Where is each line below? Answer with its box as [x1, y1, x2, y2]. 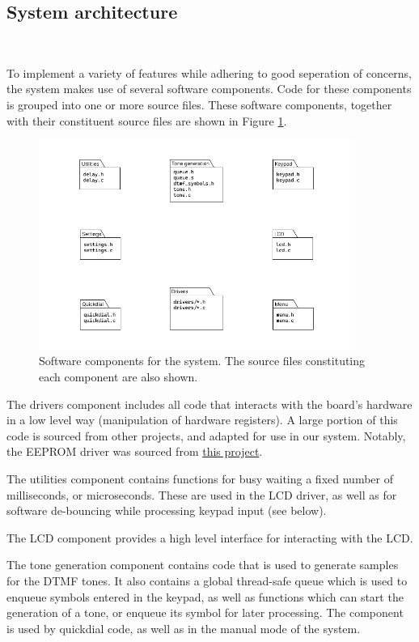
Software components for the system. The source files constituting [39, 352, 366, 369]
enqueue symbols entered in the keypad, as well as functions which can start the [6, 588, 404, 605]
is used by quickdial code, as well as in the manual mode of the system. [6, 619, 361, 636]
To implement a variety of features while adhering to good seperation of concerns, [6, 64, 412, 81]
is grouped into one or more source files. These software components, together [6, 96, 392, 113]
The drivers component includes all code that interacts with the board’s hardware [6, 395, 413, 412]
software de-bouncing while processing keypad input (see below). [6, 502, 327, 519]
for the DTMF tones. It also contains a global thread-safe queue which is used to [6, 572, 408, 589]
